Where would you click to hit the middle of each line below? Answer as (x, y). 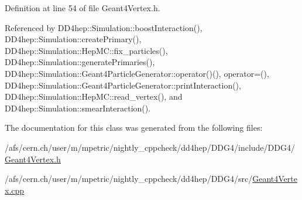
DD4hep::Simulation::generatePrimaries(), (80, 62)
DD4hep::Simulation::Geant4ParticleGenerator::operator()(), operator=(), (137, 73)
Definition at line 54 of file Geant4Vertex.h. (83, 8)
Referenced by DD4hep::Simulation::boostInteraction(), (104, 27)
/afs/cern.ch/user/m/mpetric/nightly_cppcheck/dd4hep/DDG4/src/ (129, 179)
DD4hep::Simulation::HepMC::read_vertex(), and (94, 96)
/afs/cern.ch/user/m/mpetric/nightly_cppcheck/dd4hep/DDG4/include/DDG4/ (150, 147)
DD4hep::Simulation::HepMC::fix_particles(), (86, 50)
